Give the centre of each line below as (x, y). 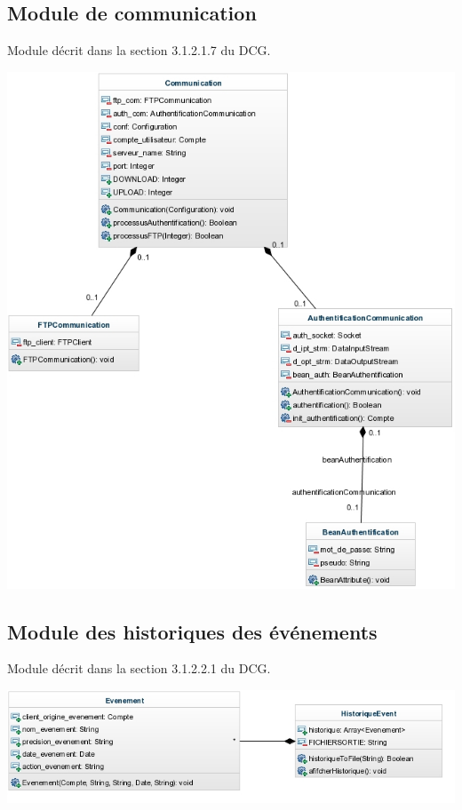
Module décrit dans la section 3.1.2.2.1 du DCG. (139, 668)
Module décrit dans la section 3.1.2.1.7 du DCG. (139, 50)
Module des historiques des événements (192, 631)
